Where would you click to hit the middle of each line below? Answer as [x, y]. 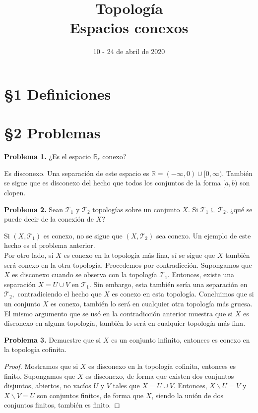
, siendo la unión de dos [188, 395]
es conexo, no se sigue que [83, 235]
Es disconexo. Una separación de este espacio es [77, 173]
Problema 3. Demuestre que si [53, 339]
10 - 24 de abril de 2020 [129, 51]
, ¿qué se [239, 209]
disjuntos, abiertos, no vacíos [48, 385]
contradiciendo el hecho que [60, 294]
